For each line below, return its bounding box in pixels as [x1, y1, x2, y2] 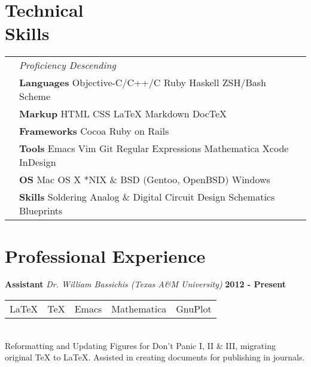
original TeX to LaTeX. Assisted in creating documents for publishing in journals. [5, 351, 305, 363]
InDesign [19, 155, 56, 169]
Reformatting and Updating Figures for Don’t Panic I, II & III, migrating [5, 339, 276, 351]
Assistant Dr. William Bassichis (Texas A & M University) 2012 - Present [5, 278, 286, 290]
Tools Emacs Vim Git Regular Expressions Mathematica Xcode [19, 141, 289, 156]
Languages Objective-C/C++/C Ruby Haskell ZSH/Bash [19, 75, 267, 90]
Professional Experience [5, 243, 206, 268]
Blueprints [19, 204, 63, 218]
